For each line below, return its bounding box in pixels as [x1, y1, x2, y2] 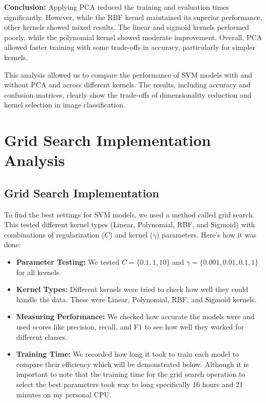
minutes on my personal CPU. [16, 389, 111, 399]
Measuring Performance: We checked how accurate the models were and [16, 311, 255, 322]
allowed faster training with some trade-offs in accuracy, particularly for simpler [4, 42, 256, 52]
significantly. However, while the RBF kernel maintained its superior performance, [4, 11, 262, 22]
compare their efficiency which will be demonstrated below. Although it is [16, 358, 249, 369]
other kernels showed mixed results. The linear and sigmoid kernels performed [4, 22, 250, 32]
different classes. [16, 331, 67, 342]
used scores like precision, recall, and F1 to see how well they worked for [16, 321, 244, 332]
